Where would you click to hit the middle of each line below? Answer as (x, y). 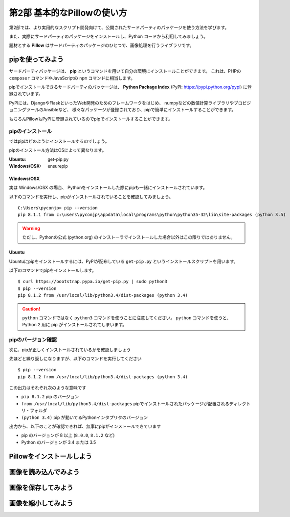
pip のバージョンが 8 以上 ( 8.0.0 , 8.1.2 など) (68, 435)
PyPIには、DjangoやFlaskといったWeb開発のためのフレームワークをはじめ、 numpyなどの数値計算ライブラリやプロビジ (130, 103)
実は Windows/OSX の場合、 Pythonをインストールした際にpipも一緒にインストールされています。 (108, 188)
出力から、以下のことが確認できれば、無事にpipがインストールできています (85, 426)
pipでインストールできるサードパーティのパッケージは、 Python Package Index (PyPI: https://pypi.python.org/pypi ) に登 (130, 87)
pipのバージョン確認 (33, 340)
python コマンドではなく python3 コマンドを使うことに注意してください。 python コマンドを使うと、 (127, 318)
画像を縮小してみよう (41, 503)
